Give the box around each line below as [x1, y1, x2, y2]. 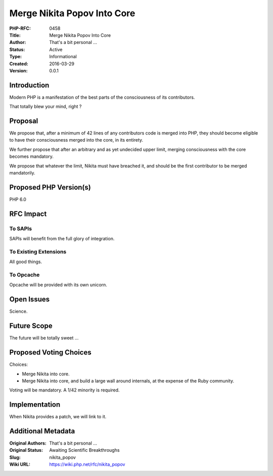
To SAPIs [9, 225, 32, 232]
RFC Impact [9, 209, 47, 218]
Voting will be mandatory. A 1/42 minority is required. [9, 387, 120, 393]
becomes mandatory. [9, 153, 54, 159]
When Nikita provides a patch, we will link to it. [9, 414, 107, 420]
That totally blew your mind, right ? [9, 104, 82, 110]
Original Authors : [9, 440, 47, 446]
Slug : [9, 454, 21, 460]
